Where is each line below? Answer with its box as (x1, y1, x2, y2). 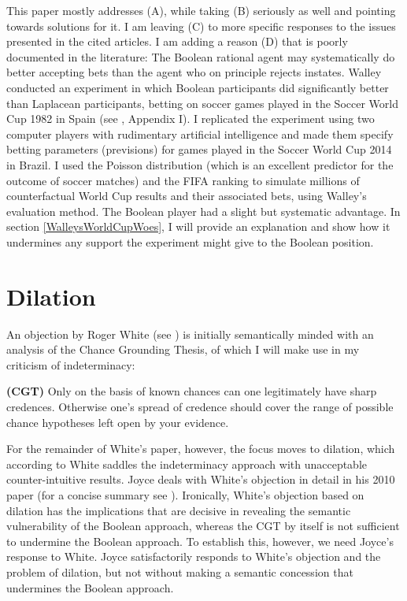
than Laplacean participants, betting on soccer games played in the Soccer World (6, 95, 398, 111)
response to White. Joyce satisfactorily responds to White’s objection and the (6, 548, 381, 565)
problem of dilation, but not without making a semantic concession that (6, 563, 353, 580)
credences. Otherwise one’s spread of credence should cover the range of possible (6, 399, 394, 414)
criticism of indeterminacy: (6, 356, 135, 373)
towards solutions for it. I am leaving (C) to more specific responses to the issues (6, 17, 396, 34)
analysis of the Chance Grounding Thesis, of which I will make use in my (6, 341, 360, 358)
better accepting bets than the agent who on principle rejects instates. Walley (6, 64, 382, 80)
